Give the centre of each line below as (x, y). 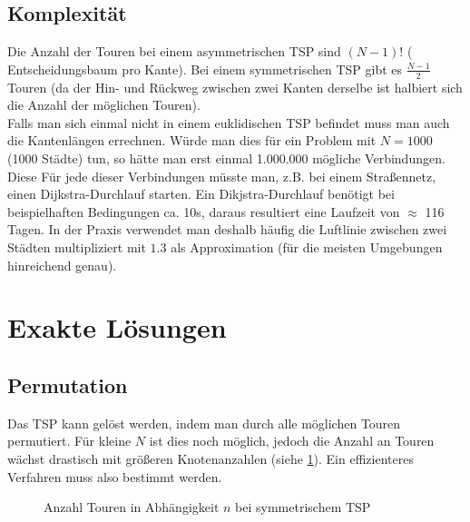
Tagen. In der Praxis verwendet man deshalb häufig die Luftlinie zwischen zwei (227, 229)
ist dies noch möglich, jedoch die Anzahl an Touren (292, 441)
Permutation (68, 384)
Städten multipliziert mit (77, 246)
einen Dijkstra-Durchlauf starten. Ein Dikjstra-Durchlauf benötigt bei (201, 194)
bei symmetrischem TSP (303, 507)
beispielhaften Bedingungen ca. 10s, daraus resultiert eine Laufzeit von (204, 211)
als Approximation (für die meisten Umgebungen (307, 246)
